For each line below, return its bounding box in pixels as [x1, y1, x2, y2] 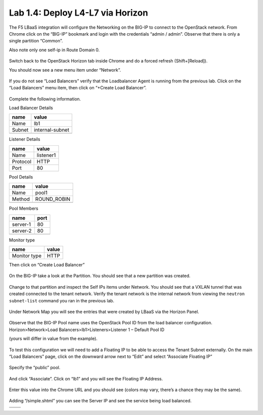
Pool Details [9, 174, 33, 180]
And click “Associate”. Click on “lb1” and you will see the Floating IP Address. [9, 375, 163, 381]
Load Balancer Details [9, 105, 53, 111]
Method [12, 196, 30, 202]
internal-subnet [34, 127, 70, 134]
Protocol [12, 158, 32, 165]
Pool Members [9, 205, 38, 212]
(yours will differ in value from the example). [9, 336, 97, 341]
